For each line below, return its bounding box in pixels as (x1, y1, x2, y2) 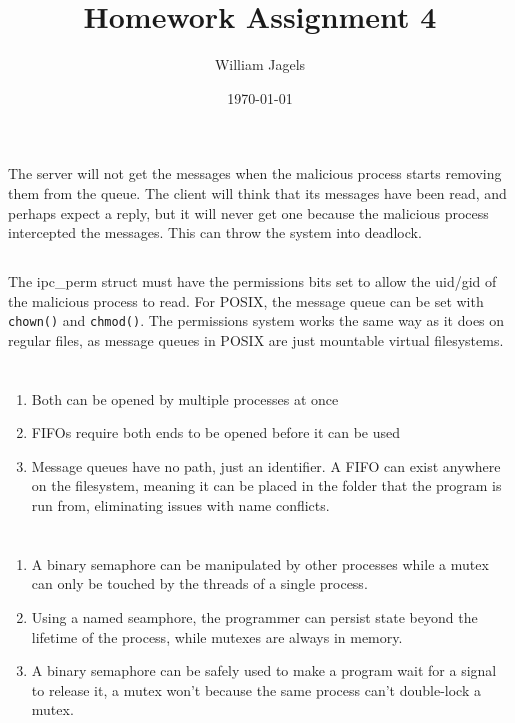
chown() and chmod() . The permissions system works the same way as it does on (8, 310, 505, 331)
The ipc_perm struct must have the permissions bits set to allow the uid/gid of (8, 271, 497, 292)
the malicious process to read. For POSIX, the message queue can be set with (8, 290, 484, 311)
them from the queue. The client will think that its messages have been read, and (8, 182, 507, 203)
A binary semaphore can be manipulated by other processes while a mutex (31, 553, 489, 574)
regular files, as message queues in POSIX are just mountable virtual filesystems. (8, 329, 504, 350)
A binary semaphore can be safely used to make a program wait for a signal (31, 660, 497, 681)
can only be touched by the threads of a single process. (31, 573, 368, 594)
